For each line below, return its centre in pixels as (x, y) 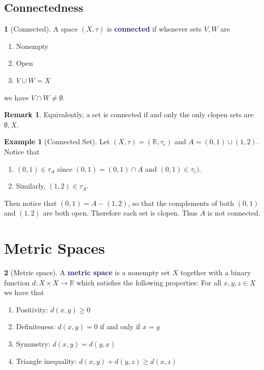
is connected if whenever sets (154, 29)
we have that (24, 292)
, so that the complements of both (181, 203)
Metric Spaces (55, 248)
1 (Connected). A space (41, 29)
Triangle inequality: (46, 361)
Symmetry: (33, 344)
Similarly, (31, 186)
